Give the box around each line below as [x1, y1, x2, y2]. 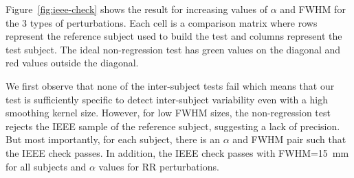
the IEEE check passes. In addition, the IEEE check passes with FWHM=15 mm [5, 145, 349, 160]
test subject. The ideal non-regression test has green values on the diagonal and [5, 42, 341, 56]
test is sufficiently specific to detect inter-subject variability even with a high [5, 92, 329, 106]
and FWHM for [280, 2, 346, 16]
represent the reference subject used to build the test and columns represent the [5, 29, 342, 43]
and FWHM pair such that [232, 132, 346, 147]
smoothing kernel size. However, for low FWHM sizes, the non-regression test [5, 105, 331, 120]
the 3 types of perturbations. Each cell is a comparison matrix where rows [5, 15, 318, 29]
